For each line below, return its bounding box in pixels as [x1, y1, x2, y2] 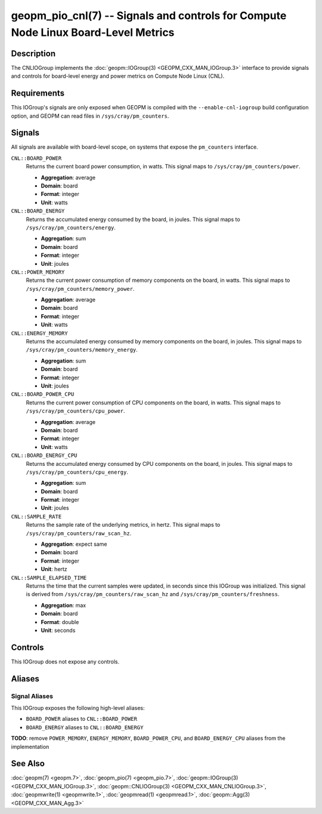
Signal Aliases [11, 692, 54, 700]
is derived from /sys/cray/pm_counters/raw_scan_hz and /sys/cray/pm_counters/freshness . [26, 591, 280, 598]
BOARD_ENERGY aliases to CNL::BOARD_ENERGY [26, 723, 144, 731]
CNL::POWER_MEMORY [11, 269, 65, 275]
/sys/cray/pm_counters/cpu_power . [26, 407, 125, 414]
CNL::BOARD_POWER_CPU [11, 391, 75, 398]
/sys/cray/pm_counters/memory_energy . [26, 346, 138, 354]
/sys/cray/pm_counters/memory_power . [26, 285, 135, 292]
